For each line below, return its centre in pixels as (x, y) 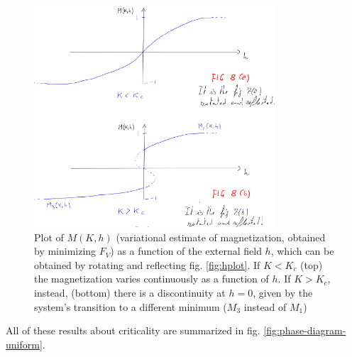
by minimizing (65, 251)
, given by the (283, 292)
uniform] (24, 344)
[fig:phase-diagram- (305, 330)
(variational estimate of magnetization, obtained (221, 237)
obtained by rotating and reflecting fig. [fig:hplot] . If (147, 264)
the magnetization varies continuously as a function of (152, 279)
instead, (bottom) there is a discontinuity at (130, 292)
